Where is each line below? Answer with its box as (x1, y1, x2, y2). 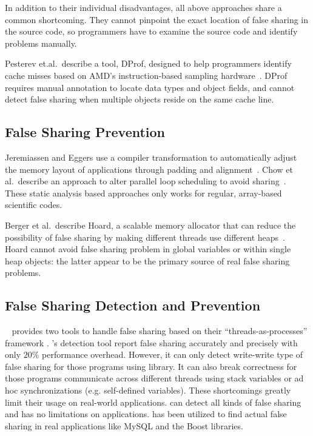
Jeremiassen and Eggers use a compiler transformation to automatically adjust (5, 150, 297, 163)
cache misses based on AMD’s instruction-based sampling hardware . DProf (5, 69, 288, 81)
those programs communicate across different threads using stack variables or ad (5, 372, 304, 384)
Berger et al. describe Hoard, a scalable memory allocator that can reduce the (5, 218, 296, 231)
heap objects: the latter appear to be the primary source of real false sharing (5, 254, 290, 267)
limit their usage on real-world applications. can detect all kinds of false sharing (5, 395, 301, 408)
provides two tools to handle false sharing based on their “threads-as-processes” (12, 324, 308, 337)
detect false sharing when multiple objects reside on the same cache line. (5, 93, 274, 106)
